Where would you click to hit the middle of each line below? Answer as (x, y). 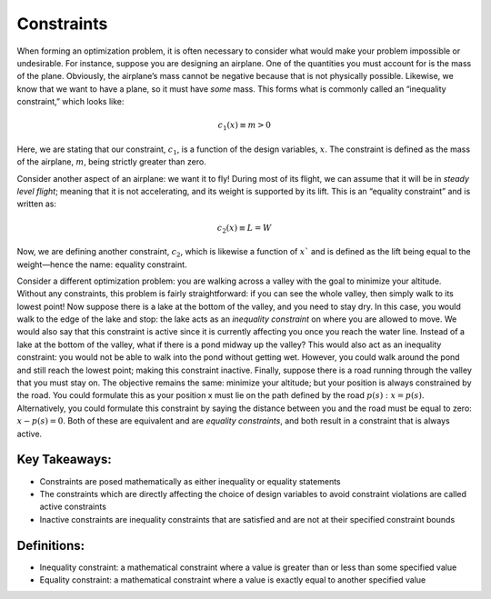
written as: (36, 204)
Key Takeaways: (65, 459)
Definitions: (51, 545)
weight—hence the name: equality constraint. (102, 265)
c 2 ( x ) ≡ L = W (244, 229)
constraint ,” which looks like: (70, 102)
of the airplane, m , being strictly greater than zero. (111, 162)
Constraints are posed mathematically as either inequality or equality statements (190, 481)
